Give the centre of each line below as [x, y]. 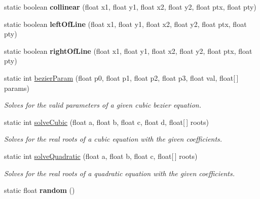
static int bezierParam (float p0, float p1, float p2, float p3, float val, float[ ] [121, 77]
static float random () [40, 190]
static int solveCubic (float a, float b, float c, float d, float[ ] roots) [106, 122]
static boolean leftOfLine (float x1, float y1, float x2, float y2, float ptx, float [125, 24]
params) [17, 88]
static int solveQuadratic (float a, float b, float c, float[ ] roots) [101, 156]
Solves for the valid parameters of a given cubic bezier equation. [103, 105]
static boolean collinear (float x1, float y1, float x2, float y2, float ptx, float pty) [130, 7]
